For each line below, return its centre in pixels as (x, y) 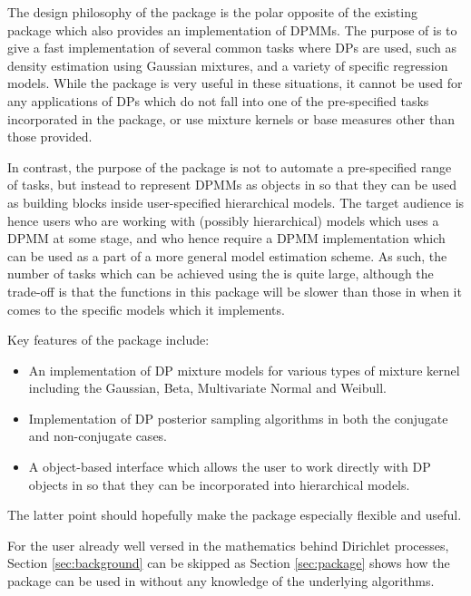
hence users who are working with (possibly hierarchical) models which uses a (223, 220)
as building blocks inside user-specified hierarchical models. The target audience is (236, 202)
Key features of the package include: (108, 340)
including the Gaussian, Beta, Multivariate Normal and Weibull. (207, 388)
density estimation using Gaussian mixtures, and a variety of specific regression (228, 65)
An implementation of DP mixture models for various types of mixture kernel (244, 370)
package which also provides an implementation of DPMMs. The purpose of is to (232, 29)
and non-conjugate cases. (98, 436)
